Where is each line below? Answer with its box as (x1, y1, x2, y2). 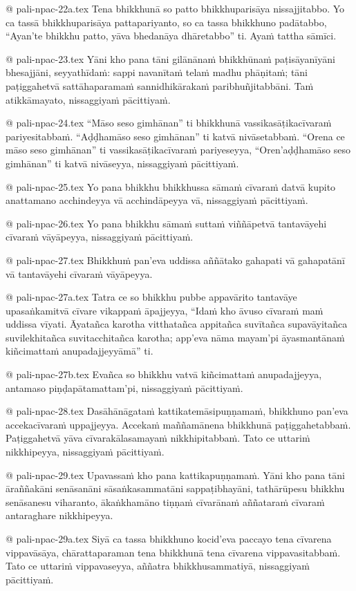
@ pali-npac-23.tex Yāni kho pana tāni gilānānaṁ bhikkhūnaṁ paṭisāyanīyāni (6, 51, 335, 66)
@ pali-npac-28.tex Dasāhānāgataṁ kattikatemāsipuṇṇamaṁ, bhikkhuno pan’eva (6, 404, 348, 418)
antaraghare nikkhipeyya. (6, 508, 113, 523)
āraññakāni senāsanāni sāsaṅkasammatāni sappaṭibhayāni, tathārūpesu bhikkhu (6, 481, 345, 496)
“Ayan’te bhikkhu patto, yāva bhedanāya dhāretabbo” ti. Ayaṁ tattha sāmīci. (6, 28, 337, 43)
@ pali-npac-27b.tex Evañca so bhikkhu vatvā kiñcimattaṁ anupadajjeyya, (6, 367, 322, 382)
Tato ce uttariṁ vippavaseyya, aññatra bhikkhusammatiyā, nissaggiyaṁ (6, 559, 310, 573)
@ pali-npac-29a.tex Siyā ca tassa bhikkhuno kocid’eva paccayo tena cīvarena (6, 532, 332, 545)
